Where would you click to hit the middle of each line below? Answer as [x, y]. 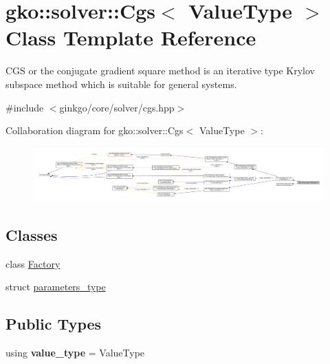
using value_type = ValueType [75, 352]
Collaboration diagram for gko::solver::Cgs [95, 130]
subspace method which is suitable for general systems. [121, 84]
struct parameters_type [56, 287]
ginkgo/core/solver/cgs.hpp [117, 107]
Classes [32, 234]
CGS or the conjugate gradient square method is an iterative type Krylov [161, 71]
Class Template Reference [131, 38]
